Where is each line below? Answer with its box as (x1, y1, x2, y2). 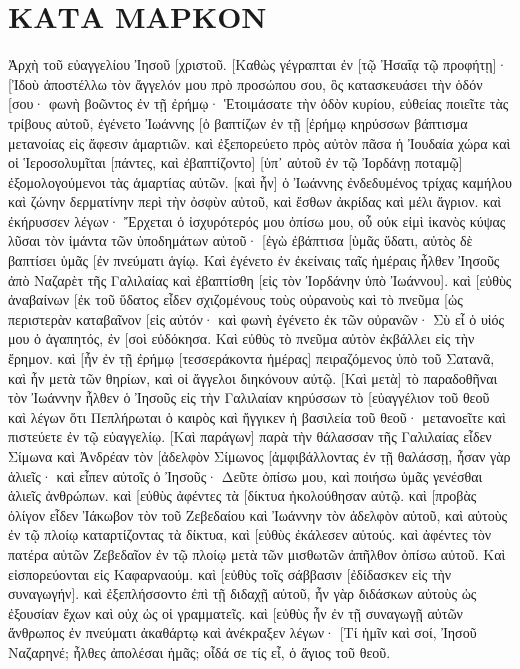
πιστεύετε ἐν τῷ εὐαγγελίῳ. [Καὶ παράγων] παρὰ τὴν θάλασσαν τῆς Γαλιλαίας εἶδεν (8, 426, 492, 447)
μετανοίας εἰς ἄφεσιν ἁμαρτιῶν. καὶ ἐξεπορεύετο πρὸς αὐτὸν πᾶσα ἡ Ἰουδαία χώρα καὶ (8, 132, 511, 153)
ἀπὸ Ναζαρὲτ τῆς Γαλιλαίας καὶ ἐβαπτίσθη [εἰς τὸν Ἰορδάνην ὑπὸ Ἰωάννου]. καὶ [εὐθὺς (8, 269, 512, 290)
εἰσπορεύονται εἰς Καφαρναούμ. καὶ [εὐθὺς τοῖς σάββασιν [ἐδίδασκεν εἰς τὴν (8, 563, 452, 584)
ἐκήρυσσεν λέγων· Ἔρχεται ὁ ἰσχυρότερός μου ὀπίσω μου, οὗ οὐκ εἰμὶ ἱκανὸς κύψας (8, 210, 506, 231)
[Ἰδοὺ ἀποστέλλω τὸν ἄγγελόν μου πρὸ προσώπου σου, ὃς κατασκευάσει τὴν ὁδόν (8, 73, 483, 94)
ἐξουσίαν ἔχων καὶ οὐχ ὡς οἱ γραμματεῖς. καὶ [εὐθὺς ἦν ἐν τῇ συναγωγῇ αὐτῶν (8, 602, 463, 623)
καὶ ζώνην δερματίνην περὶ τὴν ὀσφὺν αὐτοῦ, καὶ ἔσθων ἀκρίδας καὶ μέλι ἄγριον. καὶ (8, 191, 502, 212)
